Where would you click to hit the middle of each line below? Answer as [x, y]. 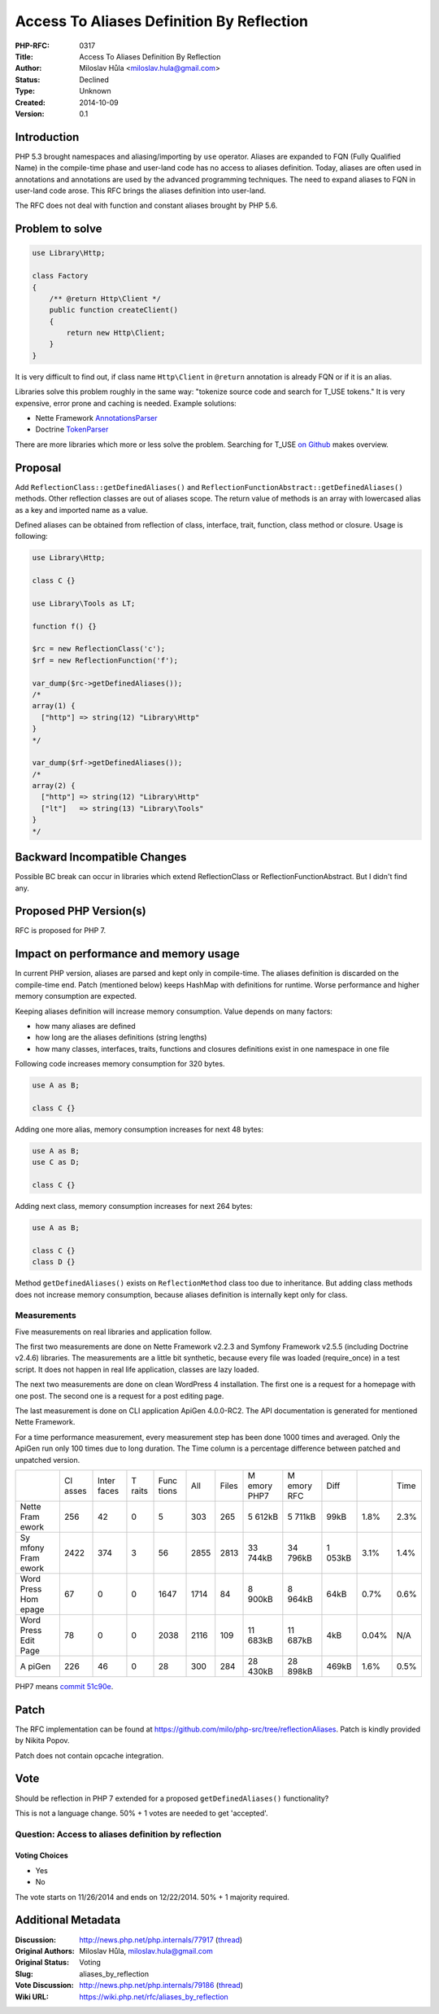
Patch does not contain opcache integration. [89, 1755]
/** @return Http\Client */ [105, 298]
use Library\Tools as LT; [84, 603]
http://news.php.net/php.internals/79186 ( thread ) [161, 1986]
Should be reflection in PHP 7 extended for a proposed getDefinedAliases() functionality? [172, 1798]
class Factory [60, 276]
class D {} [54, 1262]
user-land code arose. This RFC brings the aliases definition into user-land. [141, 190]
